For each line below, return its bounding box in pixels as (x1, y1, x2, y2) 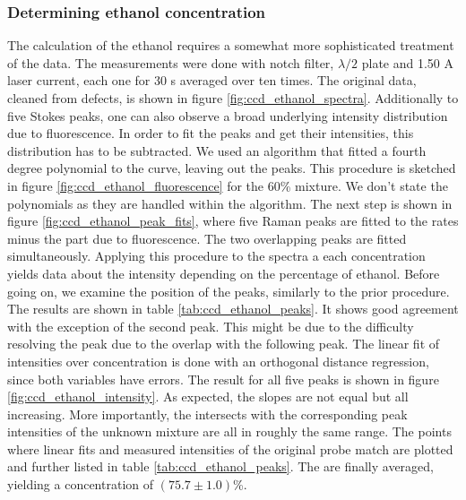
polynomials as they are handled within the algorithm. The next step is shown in (7, 194, 453, 212)
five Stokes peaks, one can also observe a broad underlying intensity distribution (7, 106, 448, 125)
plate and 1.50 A (361, 53, 454, 72)
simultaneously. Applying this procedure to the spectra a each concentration (7, 246, 426, 265)
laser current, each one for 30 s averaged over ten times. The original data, (7, 71, 417, 90)
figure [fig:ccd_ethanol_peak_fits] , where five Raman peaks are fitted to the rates (7, 211, 459, 230)
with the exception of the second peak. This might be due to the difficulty (7, 316, 414, 335)
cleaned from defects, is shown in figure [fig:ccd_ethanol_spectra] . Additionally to (7, 89, 459, 107)
